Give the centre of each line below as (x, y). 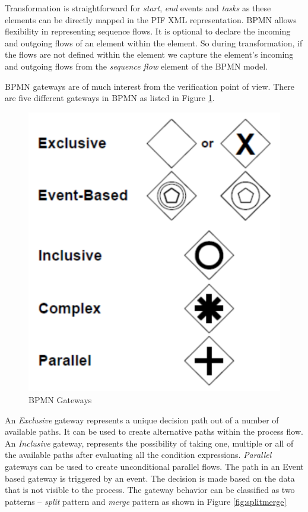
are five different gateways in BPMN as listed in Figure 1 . (110, 98)
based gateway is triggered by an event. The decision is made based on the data (150, 478)
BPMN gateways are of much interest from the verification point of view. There (150, 86)
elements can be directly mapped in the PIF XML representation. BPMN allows (151, 19)
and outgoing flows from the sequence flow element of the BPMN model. (136, 66)
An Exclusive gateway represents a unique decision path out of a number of (142, 420)
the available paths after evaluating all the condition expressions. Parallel (138, 455)
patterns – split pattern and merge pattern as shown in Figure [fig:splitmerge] (146, 501)
